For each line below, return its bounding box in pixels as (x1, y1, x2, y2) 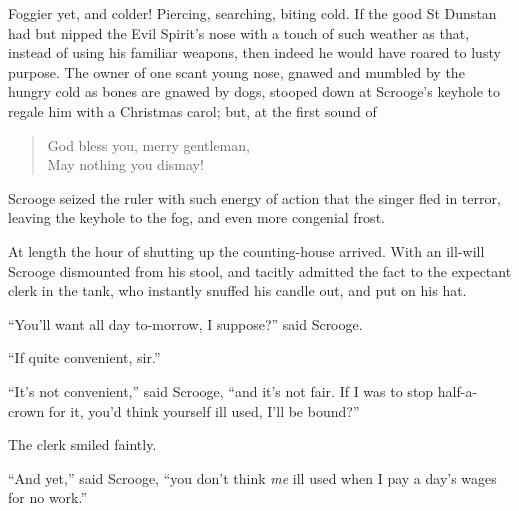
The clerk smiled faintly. (8, 434, 157, 455)
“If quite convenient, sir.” (8, 347, 161, 368)
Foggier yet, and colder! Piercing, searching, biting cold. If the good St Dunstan (8, 3, 497, 23)
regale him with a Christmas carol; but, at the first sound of (8, 100, 377, 121)
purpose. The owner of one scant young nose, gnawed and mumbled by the (8, 61, 465, 82)
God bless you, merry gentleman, (47, 134, 250, 155)
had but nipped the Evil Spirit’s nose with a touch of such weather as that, (8, 22, 470, 43)
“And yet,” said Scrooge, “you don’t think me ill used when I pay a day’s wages (8, 467, 497, 488)
